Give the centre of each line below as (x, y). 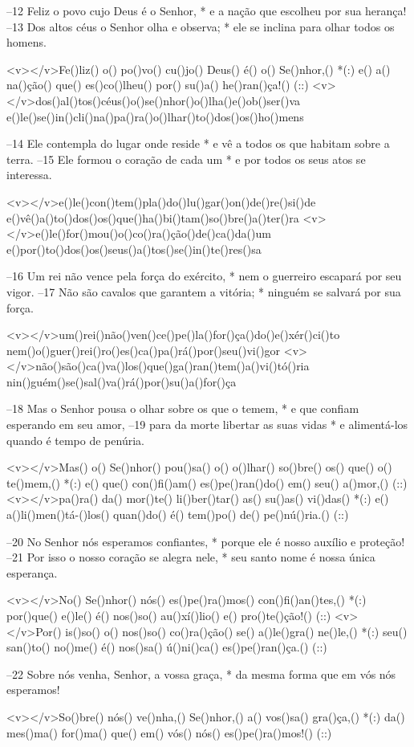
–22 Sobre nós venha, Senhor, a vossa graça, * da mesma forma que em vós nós (201, 674)
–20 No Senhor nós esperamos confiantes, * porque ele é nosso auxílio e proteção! (206, 541)
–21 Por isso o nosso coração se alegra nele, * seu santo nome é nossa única (191, 557)
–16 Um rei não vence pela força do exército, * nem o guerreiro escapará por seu (204, 276)
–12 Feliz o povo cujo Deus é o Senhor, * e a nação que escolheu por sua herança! (207, 10)
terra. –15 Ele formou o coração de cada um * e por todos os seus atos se (186, 159)
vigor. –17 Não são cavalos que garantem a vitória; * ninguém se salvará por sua (204, 291)
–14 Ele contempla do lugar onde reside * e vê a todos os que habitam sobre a (198, 143)
